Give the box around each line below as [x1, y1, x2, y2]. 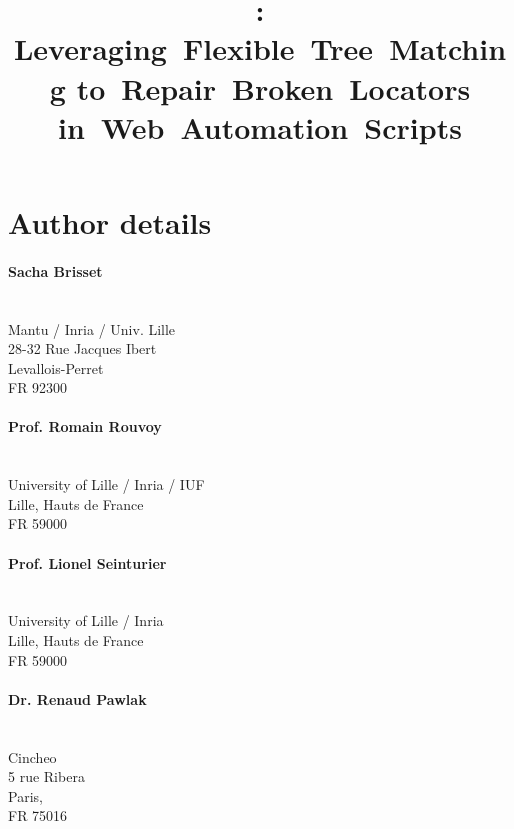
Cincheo [8, 746, 57, 767]
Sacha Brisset [8, 260, 103, 281]
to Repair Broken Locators [76, 67, 471, 108]
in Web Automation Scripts [58, 106, 462, 147]
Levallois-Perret [8, 357, 104, 378]
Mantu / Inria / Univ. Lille [8, 318, 176, 339]
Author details [8, 201, 212, 242]
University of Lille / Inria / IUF [8, 474, 205, 495]
